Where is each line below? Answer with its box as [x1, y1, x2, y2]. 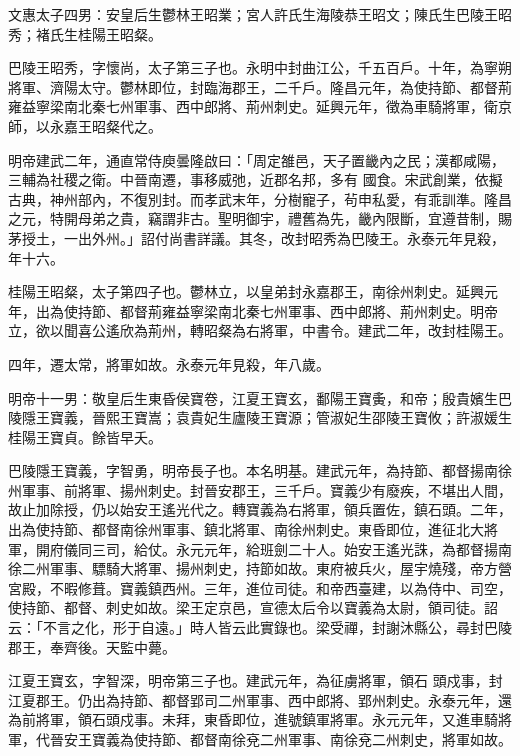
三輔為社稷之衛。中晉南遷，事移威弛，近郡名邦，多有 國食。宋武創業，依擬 [8, 169, 503, 190]
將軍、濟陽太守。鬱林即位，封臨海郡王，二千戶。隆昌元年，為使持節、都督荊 [8, 76, 512, 97]
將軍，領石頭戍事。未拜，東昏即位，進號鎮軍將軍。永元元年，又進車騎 [35, 709, 498, 730]
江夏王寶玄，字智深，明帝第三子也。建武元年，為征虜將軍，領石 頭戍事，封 [8, 670, 503, 691]
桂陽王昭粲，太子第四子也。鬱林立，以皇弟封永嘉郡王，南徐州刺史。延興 [8, 281, 484, 302]
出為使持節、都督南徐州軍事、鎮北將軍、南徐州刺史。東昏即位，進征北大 [8, 519, 484, 540]
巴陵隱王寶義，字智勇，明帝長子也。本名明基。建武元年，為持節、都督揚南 [8, 460, 498, 481]
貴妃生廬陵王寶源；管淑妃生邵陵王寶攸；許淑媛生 [189, 407, 512, 428]
